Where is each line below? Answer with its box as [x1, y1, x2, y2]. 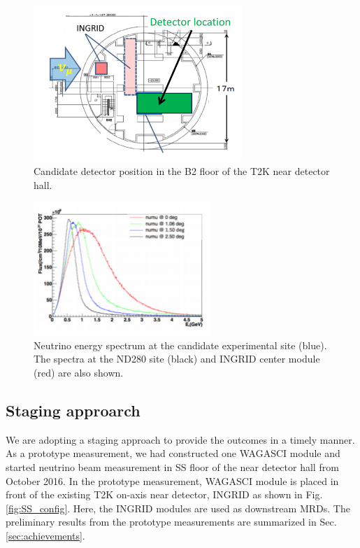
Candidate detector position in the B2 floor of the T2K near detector [34, 164, 330, 178]
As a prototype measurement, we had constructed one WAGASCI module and [6, 446, 340, 461]
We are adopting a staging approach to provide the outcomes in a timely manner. [6, 432, 355, 447]
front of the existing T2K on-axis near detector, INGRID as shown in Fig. [6, 487, 323, 502]
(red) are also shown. [34, 365, 124, 379]
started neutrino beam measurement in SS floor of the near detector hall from [6, 459, 339, 474]
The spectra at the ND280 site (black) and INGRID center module [34, 351, 320, 366]
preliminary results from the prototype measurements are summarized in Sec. [6, 514, 337, 529]
